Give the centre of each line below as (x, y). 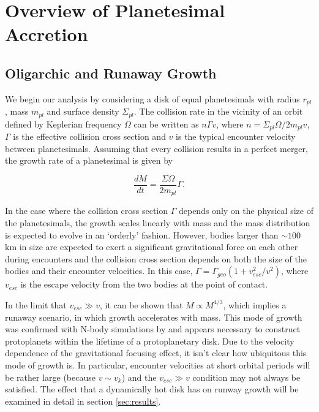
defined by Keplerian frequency (63, 124)
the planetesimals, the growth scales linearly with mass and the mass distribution (158, 223)
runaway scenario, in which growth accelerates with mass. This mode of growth (154, 317)
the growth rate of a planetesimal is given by (89, 160)
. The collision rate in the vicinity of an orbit (218, 111)
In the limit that (36, 304)
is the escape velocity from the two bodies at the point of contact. (144, 284)
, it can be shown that (141, 304)
